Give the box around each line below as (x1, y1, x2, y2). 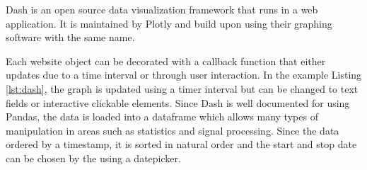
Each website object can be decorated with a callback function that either (6, 53, 326, 68)
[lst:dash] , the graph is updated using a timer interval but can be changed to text (6, 81, 359, 96)
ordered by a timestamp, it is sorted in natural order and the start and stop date (6, 137, 357, 152)
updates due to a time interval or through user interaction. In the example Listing (6, 67, 362, 82)
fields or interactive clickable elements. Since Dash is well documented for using (6, 95, 350, 110)
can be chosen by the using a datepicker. (6, 150, 181, 165)
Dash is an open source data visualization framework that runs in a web (6, 2, 318, 16)
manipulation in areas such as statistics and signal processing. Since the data (6, 123, 339, 137)
